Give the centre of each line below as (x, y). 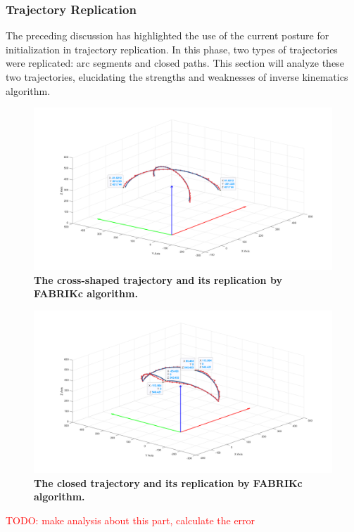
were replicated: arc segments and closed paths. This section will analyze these (175, 63)
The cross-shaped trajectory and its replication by (158, 279)
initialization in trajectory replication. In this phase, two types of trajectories (172, 49)
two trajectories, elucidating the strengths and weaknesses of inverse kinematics (177, 77)
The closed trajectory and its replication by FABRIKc (168, 482)
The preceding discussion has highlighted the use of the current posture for (167, 35)
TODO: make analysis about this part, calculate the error (131, 520)
